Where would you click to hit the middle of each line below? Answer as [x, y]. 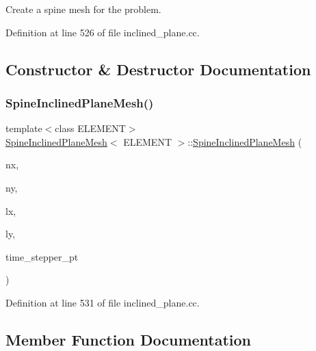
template [24, 128]
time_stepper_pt [42, 256]
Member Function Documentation [129, 339]
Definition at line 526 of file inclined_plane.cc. [103, 32]
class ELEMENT [90, 128]
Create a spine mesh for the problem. [83, 9]
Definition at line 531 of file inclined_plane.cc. [103, 302]
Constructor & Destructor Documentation [158, 69]
